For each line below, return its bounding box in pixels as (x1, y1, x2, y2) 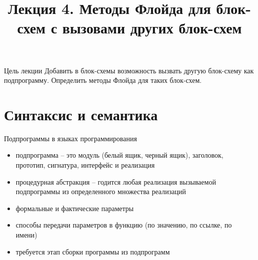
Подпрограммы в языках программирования (4, 133, 137, 143)
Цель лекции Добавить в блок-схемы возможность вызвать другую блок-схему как (4, 65, 254, 75)
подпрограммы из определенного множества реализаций (15, 186, 186, 197)
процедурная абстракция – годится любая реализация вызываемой (15, 176, 216, 187)
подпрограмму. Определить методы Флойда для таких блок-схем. (4, 75, 202, 85)
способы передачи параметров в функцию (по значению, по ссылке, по (15, 220, 232, 230)
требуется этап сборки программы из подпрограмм (15, 246, 170, 257)
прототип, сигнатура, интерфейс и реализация (15, 160, 155, 170)
